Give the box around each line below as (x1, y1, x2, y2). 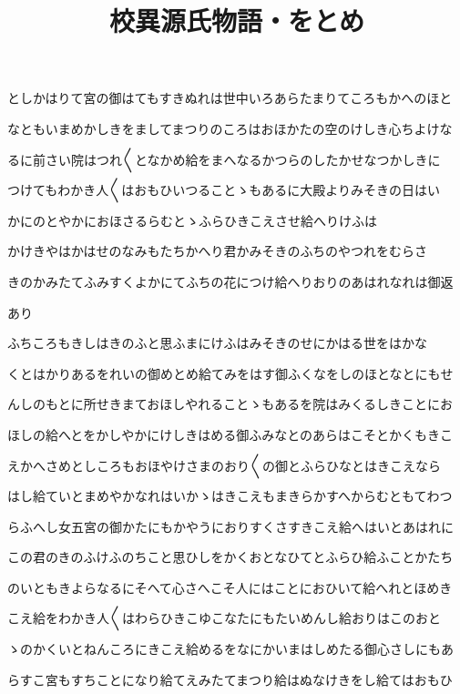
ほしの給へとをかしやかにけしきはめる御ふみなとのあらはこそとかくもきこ (7, 424, 454, 444)
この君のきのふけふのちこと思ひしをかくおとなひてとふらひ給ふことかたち (7, 547, 454, 566)
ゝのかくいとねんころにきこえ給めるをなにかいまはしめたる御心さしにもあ (7, 639, 454, 658)
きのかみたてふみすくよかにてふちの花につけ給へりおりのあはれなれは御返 (7, 271, 454, 291)
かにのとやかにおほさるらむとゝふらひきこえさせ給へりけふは (7, 210, 377, 230)
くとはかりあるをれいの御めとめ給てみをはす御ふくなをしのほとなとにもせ (7, 363, 454, 383)
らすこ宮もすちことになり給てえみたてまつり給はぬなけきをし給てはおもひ (7, 669, 453, 689)
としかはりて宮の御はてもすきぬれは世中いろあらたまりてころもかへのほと (7, 88, 453, 107)
